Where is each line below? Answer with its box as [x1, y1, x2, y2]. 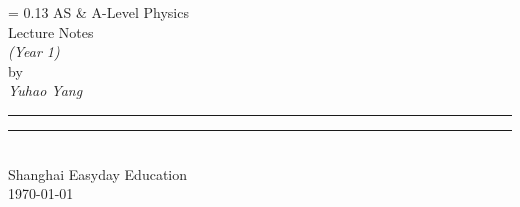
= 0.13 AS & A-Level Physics [8, 2, 189, 22]
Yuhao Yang [8, 80, 83, 101]
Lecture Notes [8, 21, 94, 42]
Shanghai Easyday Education [8, 163, 188, 184]
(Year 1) [8, 41, 60, 62]
